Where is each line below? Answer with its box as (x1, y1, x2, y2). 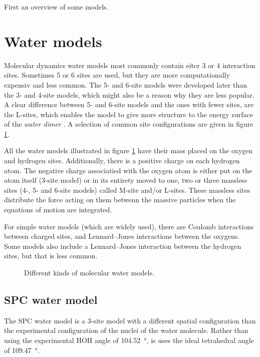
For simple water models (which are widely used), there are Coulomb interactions (4, 221, 254, 231)
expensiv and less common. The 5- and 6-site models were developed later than (4, 79, 247, 90)
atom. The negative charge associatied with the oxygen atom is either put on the (4, 165, 252, 175)
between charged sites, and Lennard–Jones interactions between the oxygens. (4, 231, 240, 241)
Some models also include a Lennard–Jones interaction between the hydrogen (4, 240, 241, 251)
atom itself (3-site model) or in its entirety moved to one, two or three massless (4, 175, 247, 185)
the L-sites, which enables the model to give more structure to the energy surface (4, 109, 253, 119)
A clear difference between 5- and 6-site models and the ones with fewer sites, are (4, 99, 254, 110)
